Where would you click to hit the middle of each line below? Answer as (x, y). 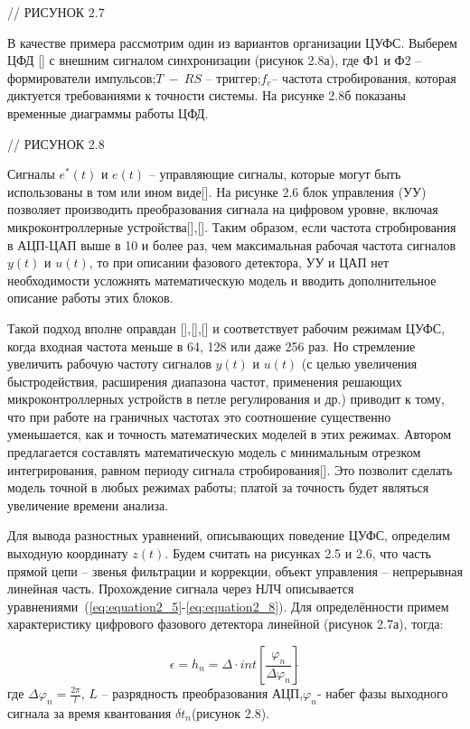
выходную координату (68, 553)
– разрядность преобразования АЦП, (202, 693)
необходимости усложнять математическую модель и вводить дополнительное (222, 280)
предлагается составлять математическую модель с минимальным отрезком (214, 452)
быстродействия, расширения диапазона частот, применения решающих (205, 381)
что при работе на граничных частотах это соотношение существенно (199, 416)
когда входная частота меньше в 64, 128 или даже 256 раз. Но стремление (211, 346)
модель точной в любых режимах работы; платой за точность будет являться (218, 487)
